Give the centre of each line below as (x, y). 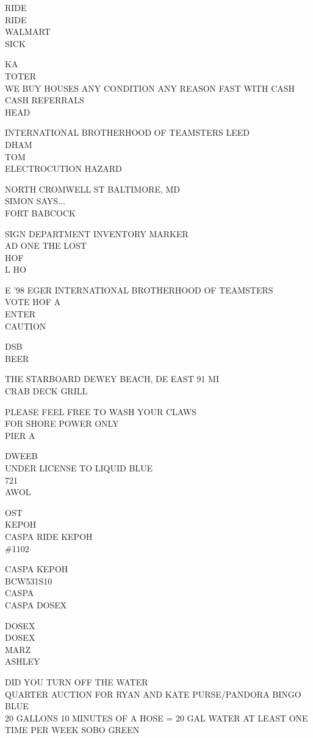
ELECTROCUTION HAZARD (63, 168)
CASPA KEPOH (37, 569)
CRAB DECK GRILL (46, 391)
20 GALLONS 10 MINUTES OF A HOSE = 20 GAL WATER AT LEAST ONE (156, 718)
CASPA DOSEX (36, 604)
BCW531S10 (29, 581)
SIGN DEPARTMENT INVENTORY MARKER (97, 233)
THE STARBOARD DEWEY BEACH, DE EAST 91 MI (112, 379)
